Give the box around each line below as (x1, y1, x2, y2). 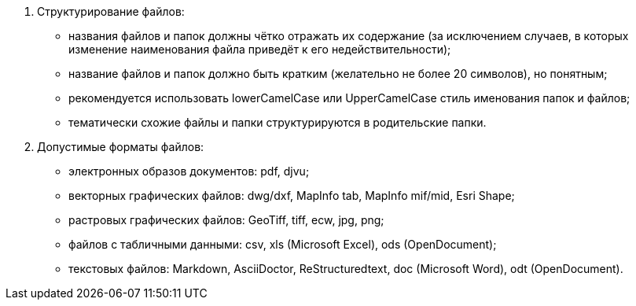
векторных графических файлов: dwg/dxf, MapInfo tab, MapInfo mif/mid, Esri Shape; (68, 189, 515, 202)
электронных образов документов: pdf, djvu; (68, 164, 310, 178)
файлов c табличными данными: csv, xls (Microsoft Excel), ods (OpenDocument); (68, 238, 497, 251)
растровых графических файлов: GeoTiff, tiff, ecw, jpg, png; (68, 213, 384, 227)
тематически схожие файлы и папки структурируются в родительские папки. (68, 116, 487, 129)
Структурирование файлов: (37, 5, 185, 18)
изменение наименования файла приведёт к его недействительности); (68, 42, 451, 56)
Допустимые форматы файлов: (37, 140, 204, 153)
